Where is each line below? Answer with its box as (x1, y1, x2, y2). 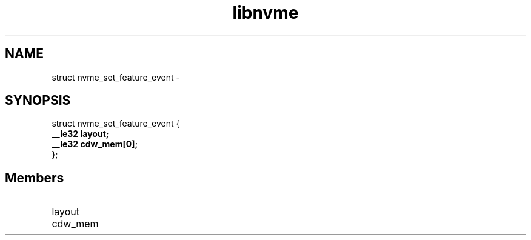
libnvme (232, 2, 299, 23)
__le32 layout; (52, 128, 109, 139)
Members (5, 170, 64, 185)
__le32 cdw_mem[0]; (52, 139, 138, 150)
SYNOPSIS (5, 93, 71, 108)
